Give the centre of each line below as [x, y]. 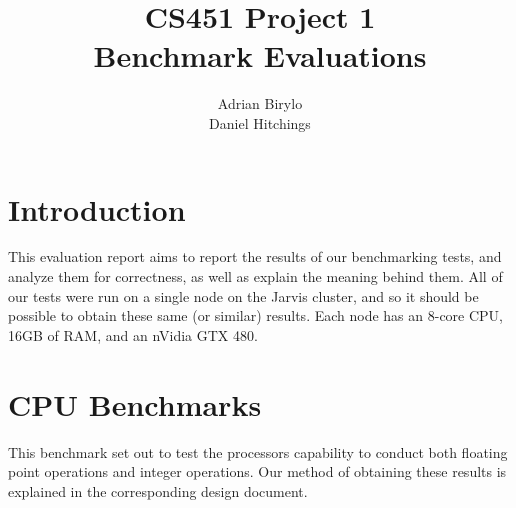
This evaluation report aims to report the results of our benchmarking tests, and [255, 256]
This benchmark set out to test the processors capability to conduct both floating [258, 451]
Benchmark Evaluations [260, 55]
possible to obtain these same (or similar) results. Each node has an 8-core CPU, [256, 315]
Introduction [97, 208]
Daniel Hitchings [260, 122]
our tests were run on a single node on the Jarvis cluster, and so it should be [243, 295]
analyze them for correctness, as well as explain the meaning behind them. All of [255, 276]
